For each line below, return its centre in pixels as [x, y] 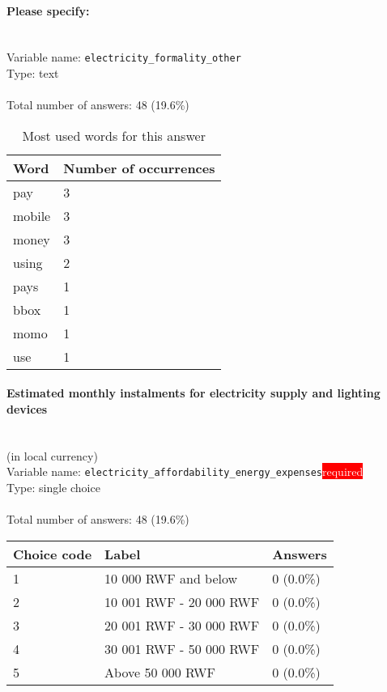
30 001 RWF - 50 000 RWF [182, 648]
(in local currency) [52, 455]
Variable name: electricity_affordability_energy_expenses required [185, 471]
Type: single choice [53, 488]
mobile [32, 215]
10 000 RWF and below [171, 578]
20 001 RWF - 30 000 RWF [182, 625]
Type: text [33, 73]
